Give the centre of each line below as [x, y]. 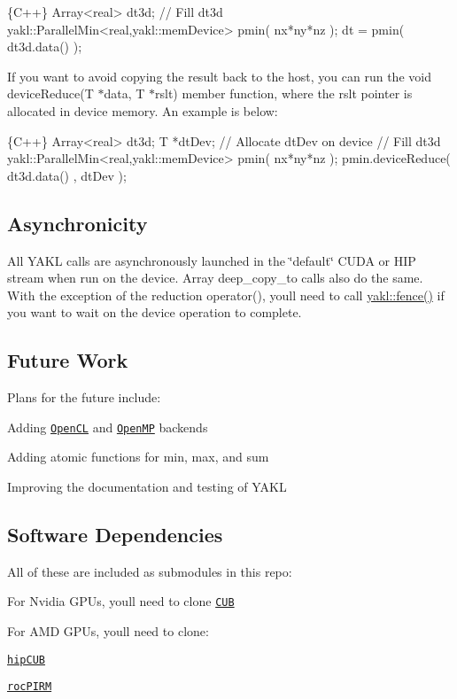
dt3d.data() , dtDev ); [67, 175]
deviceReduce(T [50, 93]
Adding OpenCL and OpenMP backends [108, 427]
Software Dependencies [115, 534]
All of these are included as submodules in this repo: [150, 571]
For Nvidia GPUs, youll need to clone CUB [121, 601]
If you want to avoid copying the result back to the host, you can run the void [219, 76]
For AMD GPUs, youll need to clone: [108, 631]
